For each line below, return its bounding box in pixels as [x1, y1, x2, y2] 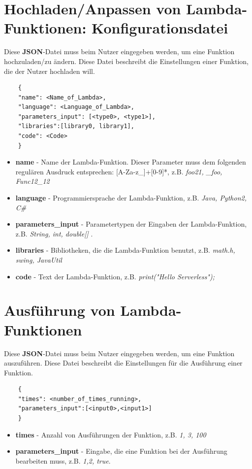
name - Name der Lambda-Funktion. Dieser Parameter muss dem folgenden [15, 157, 246, 167]
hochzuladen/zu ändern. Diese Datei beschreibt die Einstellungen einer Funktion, [4, 56, 249, 66]
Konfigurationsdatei [92, 18, 228, 38]
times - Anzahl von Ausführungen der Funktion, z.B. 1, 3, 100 [15, 429, 206, 439]
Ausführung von [4, 300, 115, 320]
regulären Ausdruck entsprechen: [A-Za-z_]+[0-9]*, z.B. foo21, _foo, [15, 166, 222, 176]
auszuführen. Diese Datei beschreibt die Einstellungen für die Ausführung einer [4, 358, 243, 368]
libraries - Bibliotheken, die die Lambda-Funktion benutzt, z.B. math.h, [15, 245, 235, 255]
